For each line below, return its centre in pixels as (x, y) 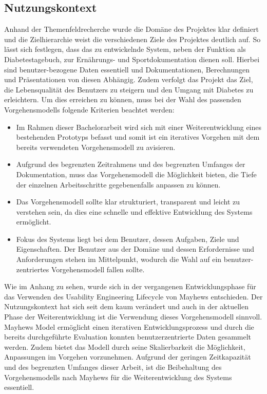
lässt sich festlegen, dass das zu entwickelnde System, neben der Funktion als (125, 49)
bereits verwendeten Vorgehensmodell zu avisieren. (96, 147)
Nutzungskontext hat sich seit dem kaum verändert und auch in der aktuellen (126, 306)
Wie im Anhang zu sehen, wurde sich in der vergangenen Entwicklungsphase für (130, 286)
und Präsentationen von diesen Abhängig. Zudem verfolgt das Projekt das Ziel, (129, 79)
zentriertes (33, 269)
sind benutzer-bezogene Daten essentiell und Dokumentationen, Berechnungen (127, 69)
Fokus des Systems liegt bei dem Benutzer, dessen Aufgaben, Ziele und (128, 239)
